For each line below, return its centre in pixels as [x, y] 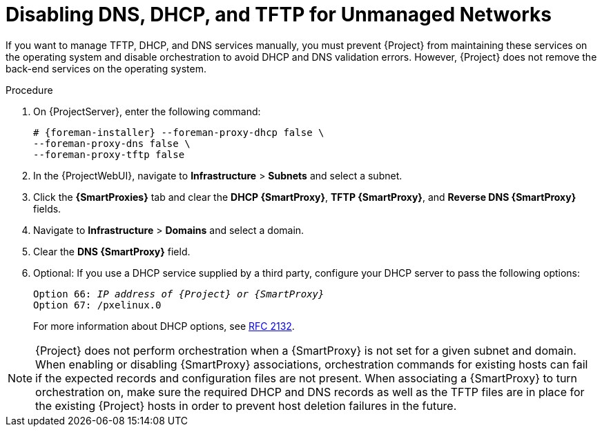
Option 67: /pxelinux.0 [97, 305]
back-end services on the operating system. [106, 68]
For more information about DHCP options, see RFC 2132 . [164, 326]
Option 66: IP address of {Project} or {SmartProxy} [179, 294]
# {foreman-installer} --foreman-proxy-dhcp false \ [179, 132]
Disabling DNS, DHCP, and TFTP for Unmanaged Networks [279, 14]
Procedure [29, 90]
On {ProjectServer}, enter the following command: [147, 111]
